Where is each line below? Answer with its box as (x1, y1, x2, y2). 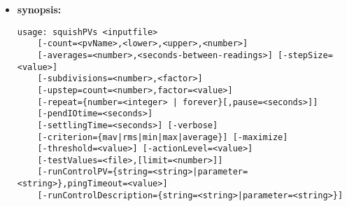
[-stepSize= (278, 50, 333, 60)
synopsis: (17, 2, 62, 16)
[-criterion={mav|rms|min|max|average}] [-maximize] (37, 132, 288, 142)
